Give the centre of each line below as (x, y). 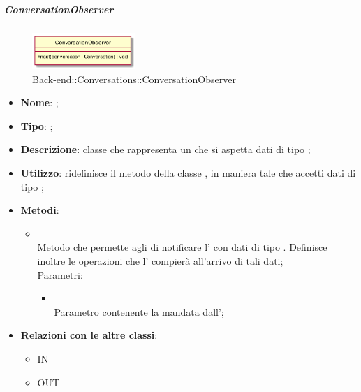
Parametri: (60, 274)
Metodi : (40, 210)
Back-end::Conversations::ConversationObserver (134, 79)
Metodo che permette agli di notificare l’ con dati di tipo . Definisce (182, 247)
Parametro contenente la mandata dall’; (139, 311)
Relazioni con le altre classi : (89, 335)
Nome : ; (39, 102)
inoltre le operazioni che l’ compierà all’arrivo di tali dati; (160, 261)
